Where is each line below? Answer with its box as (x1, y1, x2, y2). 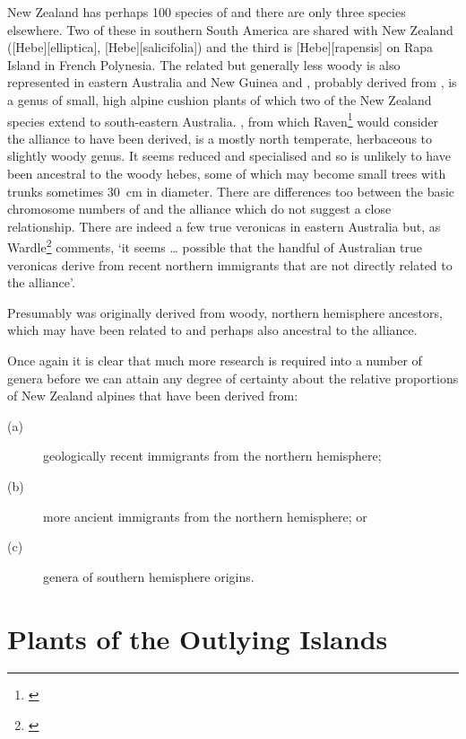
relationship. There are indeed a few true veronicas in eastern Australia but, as (7, 216, 441, 235)
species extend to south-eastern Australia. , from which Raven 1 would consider (7, 109, 439, 130)
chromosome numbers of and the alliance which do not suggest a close (7, 199, 392, 218)
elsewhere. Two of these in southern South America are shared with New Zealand (7, 20, 453, 39)
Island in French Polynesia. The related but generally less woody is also (7, 55, 401, 74)
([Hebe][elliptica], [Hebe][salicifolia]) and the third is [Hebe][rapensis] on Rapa (7, 38, 434, 57)
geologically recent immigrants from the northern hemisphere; (43, 446, 382, 465)
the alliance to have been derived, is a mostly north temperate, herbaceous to (7, 128, 433, 147)
